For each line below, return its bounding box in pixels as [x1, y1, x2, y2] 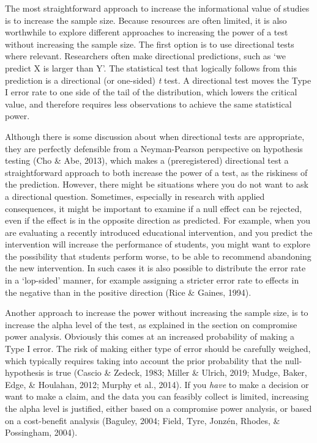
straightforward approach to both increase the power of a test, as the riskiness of [5, 166, 308, 178]
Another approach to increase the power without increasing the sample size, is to [5, 306, 308, 319]
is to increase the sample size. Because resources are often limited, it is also [5, 13, 287, 26]
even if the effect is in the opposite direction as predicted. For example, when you [5, 214, 311, 227]
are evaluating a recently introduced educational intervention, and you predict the [5, 225, 313, 238]
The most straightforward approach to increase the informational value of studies [5, 2, 310, 14]
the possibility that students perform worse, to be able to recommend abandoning [5, 249, 311, 262]
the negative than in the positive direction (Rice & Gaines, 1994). [5, 285, 252, 298]
